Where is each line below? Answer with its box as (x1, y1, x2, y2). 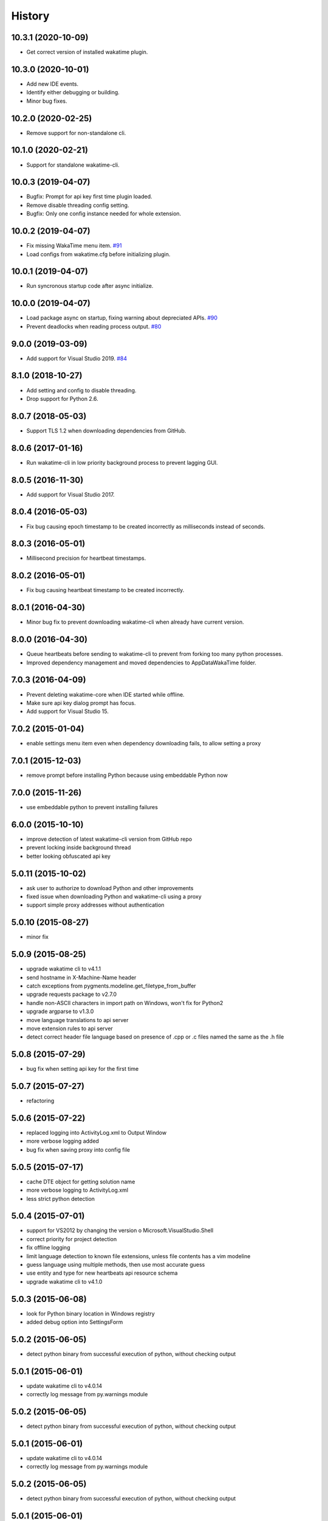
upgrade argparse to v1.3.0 (26, 1008, 94, 1015)
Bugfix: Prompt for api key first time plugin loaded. (26, 193, 152, 200)
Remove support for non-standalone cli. (26, 129, 126, 136)
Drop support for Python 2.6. (26, 395, 98, 402)
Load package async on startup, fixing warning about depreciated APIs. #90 (26, 314, 218, 322)
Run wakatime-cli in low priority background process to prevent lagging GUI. (26, 459, 218, 466)
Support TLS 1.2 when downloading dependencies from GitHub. (26, 426, 186, 434)
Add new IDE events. (26, 80, 79, 88)
